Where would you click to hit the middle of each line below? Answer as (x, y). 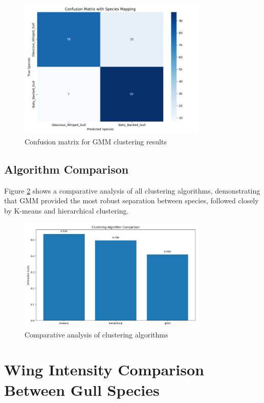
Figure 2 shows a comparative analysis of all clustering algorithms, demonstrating (132, 190)
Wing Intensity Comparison (104, 369)
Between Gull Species (82, 389)
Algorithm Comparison (67, 169)
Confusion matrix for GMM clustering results (96, 141)
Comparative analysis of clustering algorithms (96, 334)
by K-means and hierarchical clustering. (67, 210)
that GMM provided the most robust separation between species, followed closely (131, 200)
